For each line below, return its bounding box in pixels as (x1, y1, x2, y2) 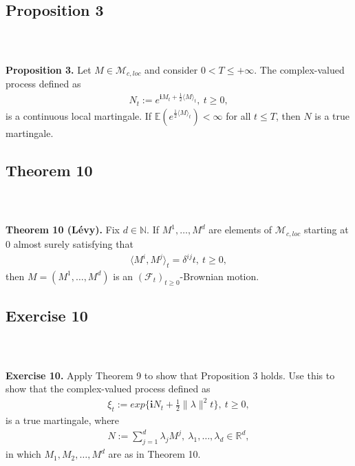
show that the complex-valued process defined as (6, 381, 211, 396)
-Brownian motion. (180, 268, 259, 283)
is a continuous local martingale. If (6, 108, 152, 123)
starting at (303, 222, 349, 237)
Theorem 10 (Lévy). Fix (6, 222, 120, 237)
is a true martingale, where (6, 413, 120, 427)
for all (226, 108, 251, 123)
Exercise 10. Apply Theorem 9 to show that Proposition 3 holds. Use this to (6, 368, 335, 382)
